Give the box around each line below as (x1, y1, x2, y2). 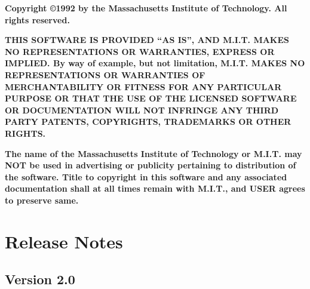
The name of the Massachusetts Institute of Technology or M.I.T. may (5, 147, 302, 159)
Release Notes (5, 229, 123, 253)
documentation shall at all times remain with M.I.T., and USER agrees (5, 182, 305, 195)
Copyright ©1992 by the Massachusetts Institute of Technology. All (5, 2, 287, 14)
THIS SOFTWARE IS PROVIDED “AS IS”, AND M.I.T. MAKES (5, 33, 290, 46)
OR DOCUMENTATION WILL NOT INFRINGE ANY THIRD (5, 103, 279, 116)
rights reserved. (5, 13, 70, 26)
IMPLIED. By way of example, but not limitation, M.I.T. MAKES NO (5, 57, 305, 69)
